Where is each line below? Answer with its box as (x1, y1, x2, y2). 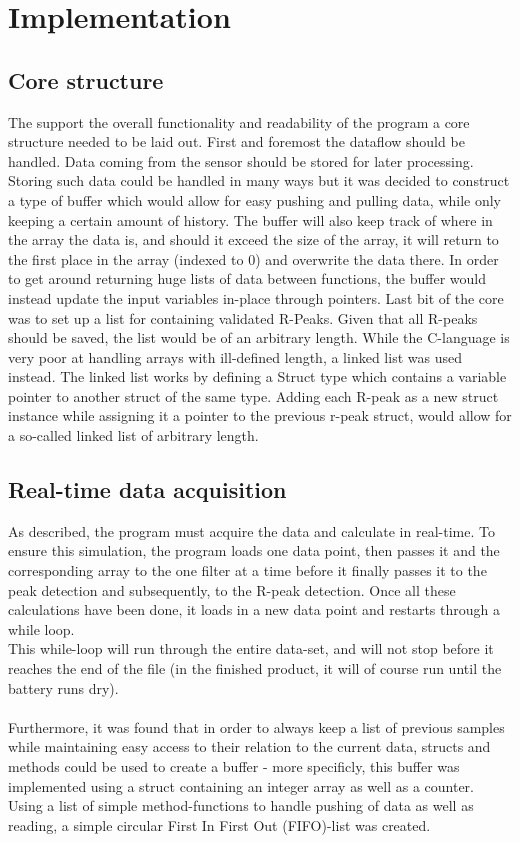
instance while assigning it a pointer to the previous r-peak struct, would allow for (8, 405, 512, 426)
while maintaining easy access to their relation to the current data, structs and (8, 736, 491, 757)
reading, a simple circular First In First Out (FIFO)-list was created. (8, 814, 431, 835)
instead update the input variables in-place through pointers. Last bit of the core (8, 287, 504, 308)
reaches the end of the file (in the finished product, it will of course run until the (8, 658, 502, 679)
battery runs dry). (8, 677, 119, 698)
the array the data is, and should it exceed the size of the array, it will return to (8, 229, 499, 250)
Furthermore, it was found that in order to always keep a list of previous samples (8, 716, 505, 737)
